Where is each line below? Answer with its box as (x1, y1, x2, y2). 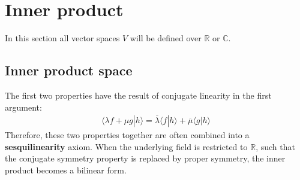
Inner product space (5, 61, 133, 80)
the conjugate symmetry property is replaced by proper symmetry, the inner (5, 152, 286, 164)
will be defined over (130, 32, 202, 44)
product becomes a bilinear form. (5, 163, 127, 176)
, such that (256, 140, 295, 152)
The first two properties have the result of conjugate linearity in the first (5, 89, 272, 101)
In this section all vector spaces (5, 32, 120, 44)
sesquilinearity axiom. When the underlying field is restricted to (5, 140, 248, 152)
